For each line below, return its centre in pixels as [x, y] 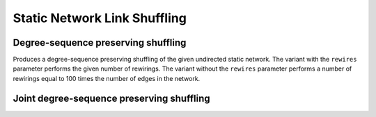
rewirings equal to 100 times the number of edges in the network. [107, 78]
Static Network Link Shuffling [100, 18]
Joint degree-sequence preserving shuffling [111, 98]
